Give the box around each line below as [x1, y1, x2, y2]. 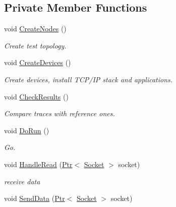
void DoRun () [4, 125, 49, 135]
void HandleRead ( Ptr [4, 159, 73, 169]
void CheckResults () [4, 91, 69, 101]
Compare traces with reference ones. [4, 108, 115, 119]
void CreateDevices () [4, 57, 71, 68]
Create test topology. [4, 40, 67, 50]
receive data [4, 176, 40, 186]
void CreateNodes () [4, 23, 67, 34]
